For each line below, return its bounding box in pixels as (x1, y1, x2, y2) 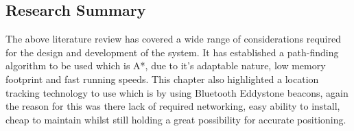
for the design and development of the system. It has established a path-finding (5, 45, 339, 59)
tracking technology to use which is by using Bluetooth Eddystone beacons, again (5, 85, 349, 99)
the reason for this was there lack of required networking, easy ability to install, (5, 99, 340, 113)
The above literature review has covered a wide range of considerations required (5, 32, 341, 46)
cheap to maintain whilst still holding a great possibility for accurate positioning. (5, 112, 346, 126)
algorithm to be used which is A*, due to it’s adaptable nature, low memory (5, 58, 326, 73)
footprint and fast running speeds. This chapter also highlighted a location (5, 71, 319, 86)
